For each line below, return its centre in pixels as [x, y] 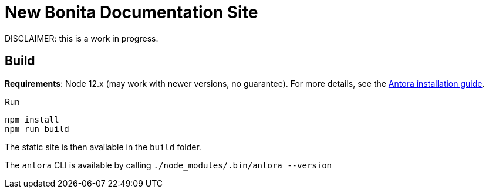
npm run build [37, 129]
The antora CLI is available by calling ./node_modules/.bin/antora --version [168, 165]
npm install [32, 119]
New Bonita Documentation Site [131, 12]
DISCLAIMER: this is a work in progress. [82, 38]
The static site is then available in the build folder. [103, 147]
